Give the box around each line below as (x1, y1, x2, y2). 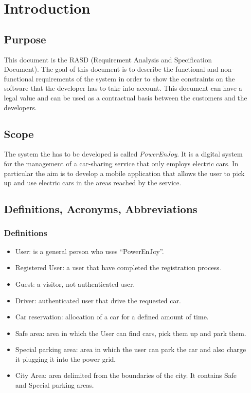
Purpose (4, 31, 46, 46)
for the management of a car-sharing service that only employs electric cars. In (4, 158, 238, 168)
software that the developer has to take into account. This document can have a (4, 83, 242, 93)
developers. (4, 102, 37, 112)
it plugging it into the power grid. (15, 354, 116, 364)
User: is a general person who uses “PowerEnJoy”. (15, 246, 164, 256)
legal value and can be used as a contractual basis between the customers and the (4, 92, 247, 102)
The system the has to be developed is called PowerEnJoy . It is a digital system (4, 149, 243, 159)
